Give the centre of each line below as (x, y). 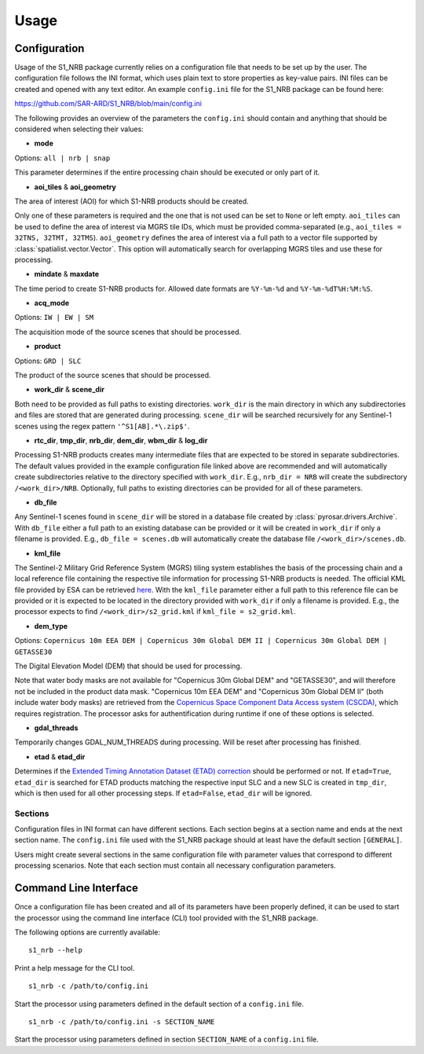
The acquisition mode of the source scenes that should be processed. (128, 332)
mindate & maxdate (67, 274)
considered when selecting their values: (79, 129)
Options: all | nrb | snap (62, 158)
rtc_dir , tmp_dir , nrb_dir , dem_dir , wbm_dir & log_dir (121, 441)
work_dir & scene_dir (69, 390)
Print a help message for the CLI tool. (75, 968)
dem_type (51, 626)
